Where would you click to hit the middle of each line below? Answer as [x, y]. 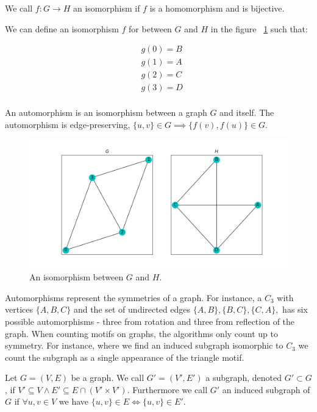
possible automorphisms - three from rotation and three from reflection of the [150, 321]
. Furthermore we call [167, 389]
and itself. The [247, 112]
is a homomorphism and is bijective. [217, 8]
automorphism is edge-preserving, [68, 124]
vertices [19, 309]
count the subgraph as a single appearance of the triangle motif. [125, 357]
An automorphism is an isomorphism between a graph [106, 112]
